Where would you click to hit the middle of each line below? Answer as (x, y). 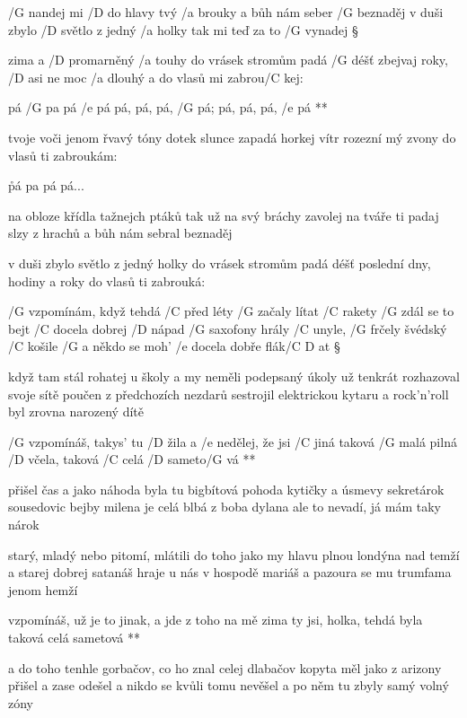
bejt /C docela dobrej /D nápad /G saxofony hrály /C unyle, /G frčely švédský (228, 328)
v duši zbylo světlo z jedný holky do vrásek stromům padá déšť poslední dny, (220, 263)
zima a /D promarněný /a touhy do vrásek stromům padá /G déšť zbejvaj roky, (228, 60)
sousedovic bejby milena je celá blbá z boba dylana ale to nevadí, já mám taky (225, 507)
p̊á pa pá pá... (46, 185)
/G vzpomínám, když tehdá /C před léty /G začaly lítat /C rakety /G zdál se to (231, 311)
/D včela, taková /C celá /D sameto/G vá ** (132, 459)
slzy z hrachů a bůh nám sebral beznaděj (120, 233)
